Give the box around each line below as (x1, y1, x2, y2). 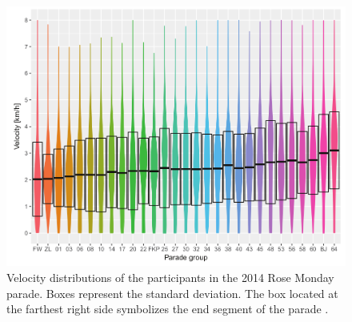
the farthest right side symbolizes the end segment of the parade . (6, 300, 329, 317)
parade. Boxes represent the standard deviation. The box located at (6, 284, 338, 301)
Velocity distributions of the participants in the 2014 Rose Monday (6, 269, 334, 286)
